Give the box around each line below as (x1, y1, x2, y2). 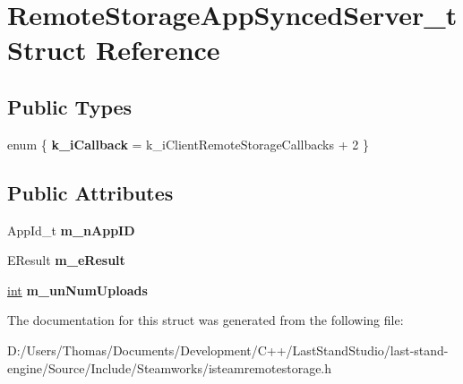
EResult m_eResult (7, 251, 125, 269)
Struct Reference (7, 31, 220, 68)
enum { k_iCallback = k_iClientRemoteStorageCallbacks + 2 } (7, 134, 369, 153)
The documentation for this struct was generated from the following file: (7, 311, 404, 329)
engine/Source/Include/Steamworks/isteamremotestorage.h (7, 358, 332, 377)
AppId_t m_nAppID (7, 220, 135, 239)
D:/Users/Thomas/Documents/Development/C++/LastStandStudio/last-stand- (7, 340, 449, 359)
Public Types (7, 92, 133, 120)
